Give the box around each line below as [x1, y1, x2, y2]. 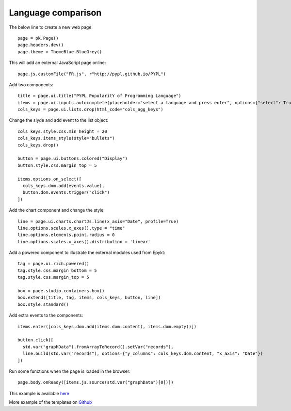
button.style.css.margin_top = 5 [17, 162, 97, 168]
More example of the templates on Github [9, 399, 92, 405]
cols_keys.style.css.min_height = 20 [17, 128, 108, 134]
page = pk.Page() [17, 35, 59, 41]
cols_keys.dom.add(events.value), [22, 183, 105, 189]
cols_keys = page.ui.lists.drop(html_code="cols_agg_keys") [17, 107, 163, 112]
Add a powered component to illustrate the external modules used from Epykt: [9, 250, 165, 255]
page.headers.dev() [17, 42, 64, 48]
